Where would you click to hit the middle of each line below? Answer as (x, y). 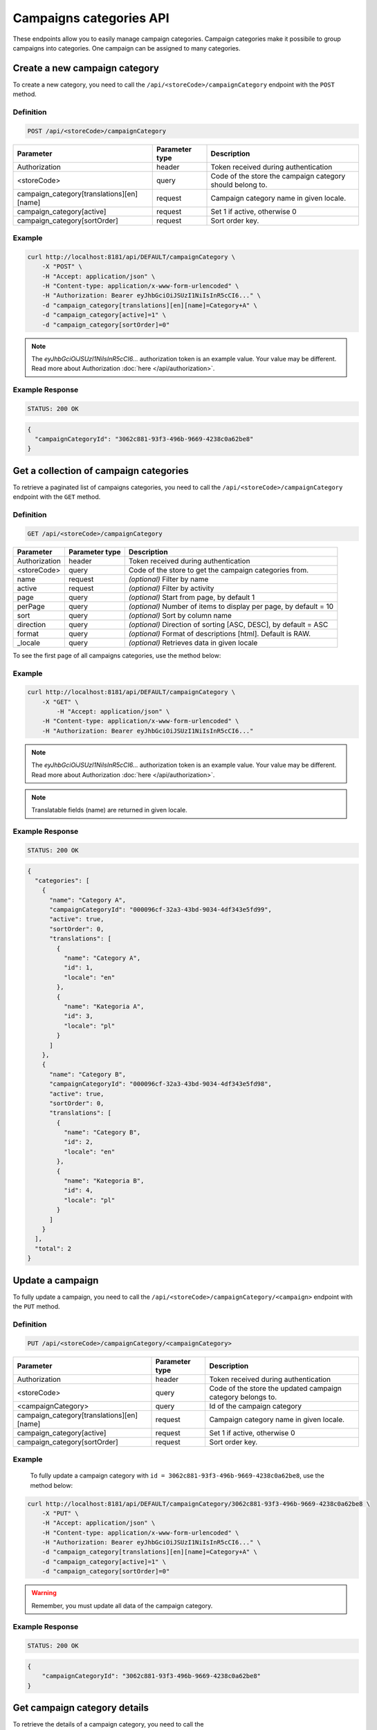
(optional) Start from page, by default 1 (192, 597)
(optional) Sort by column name (180, 615)
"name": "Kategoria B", (104, 1181)
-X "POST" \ (62, 267)
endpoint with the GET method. (57, 497)
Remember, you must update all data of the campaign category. (122, 1605)
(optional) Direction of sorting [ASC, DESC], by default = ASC (228, 624)
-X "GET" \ (60, 702)
